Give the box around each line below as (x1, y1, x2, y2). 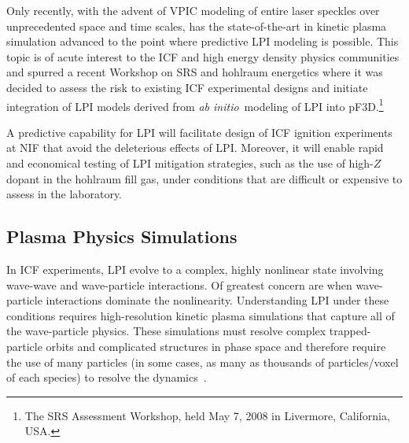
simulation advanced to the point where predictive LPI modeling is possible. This (6, 33, 399, 50)
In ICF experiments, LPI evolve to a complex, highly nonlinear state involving (6, 260, 384, 277)
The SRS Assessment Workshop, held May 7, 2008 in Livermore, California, (24, 407, 390, 423)
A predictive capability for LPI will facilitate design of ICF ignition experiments (6, 124, 392, 140)
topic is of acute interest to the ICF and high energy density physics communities (6, 48, 400, 65)
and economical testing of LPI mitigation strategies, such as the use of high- (6, 155, 374, 171)
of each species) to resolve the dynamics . (6, 369, 207, 386)
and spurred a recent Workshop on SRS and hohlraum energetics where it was (6, 64, 383, 80)
